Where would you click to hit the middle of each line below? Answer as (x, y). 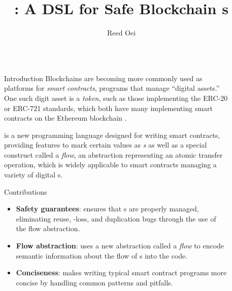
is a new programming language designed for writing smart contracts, (112, 135)
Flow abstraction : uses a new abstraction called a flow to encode (120, 246)
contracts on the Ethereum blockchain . (65, 118)
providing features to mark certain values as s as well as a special (106, 145)
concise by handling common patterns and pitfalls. (94, 282)
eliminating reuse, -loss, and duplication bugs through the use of (116, 218)
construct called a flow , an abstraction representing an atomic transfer (113, 154)
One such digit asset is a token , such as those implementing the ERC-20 (116, 98)
